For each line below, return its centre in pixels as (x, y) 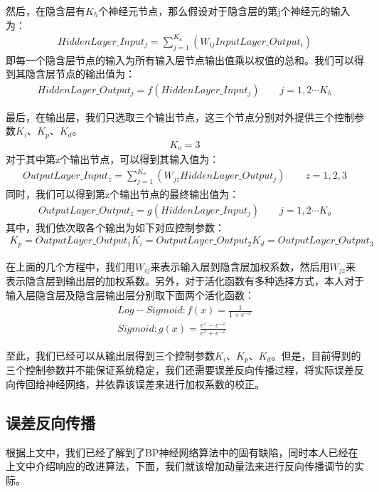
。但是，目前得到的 (316, 355)
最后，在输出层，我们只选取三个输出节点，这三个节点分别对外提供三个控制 (180, 116)
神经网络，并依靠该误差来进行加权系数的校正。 (155, 383)
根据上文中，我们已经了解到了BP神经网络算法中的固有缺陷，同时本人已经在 (182, 452)
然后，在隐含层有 (46, 11)
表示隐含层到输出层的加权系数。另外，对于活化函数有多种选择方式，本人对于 (185, 281)
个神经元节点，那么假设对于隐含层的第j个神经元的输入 (224, 11)
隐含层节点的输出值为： (80, 74)
